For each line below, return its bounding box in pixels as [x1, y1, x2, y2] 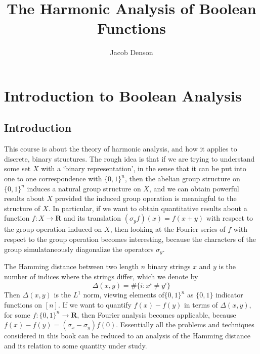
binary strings [147, 261, 191, 272]
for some [4, 309, 30, 320]
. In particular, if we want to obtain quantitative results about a [48, 203, 247, 213]
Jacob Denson [110, 47, 153, 58]
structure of [4, 203, 40, 213]
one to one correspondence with [4, 173, 102, 184]
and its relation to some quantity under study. [4, 340, 147, 350]
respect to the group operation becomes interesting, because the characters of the [4, 234, 256, 244]
